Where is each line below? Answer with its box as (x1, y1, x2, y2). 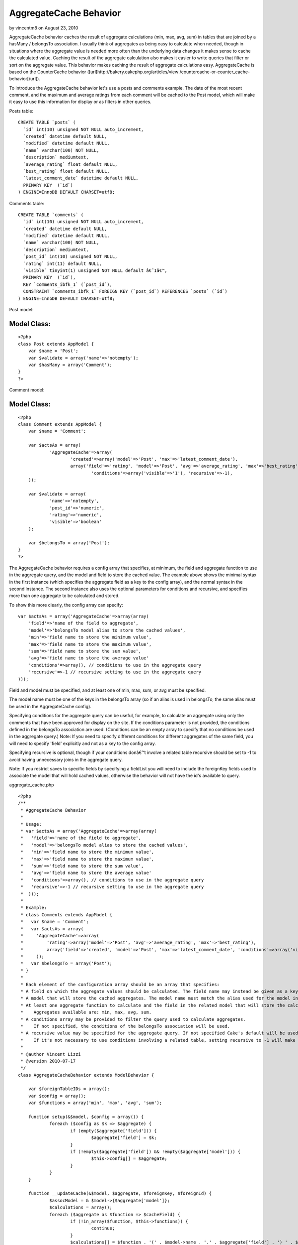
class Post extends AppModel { (18, 341, 94, 347)
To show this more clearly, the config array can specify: (9, 602, 124, 608)
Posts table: (9, 108, 34, 114)
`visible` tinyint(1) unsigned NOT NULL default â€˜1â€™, (23, 268, 167, 273)
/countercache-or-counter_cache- (179, 69, 250, 75)
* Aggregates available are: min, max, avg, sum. (20, 1009, 151, 1015)
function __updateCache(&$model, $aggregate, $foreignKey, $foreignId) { (28, 1191, 212, 1196)
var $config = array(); (28, 1093, 86, 1099)
